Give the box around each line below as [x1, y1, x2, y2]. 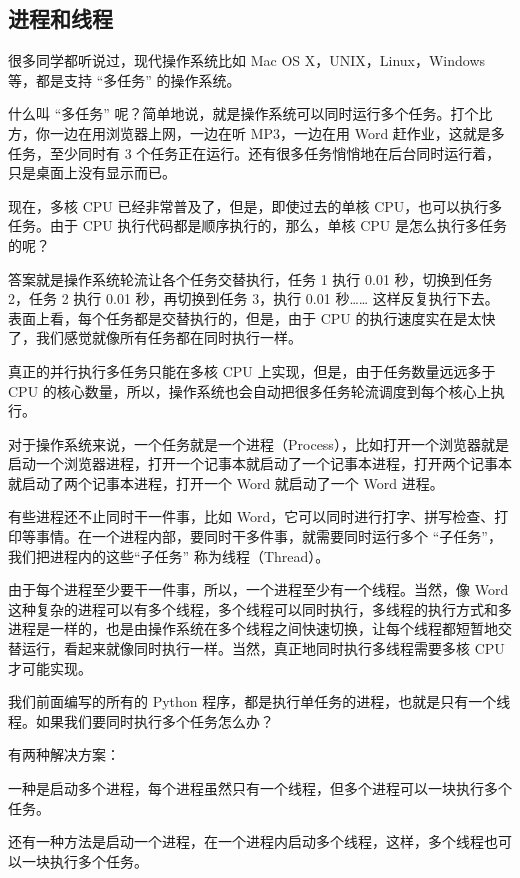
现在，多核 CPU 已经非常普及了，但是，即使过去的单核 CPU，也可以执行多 [8, 195, 503, 216]
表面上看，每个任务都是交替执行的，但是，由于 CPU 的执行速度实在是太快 [8, 307, 496, 328]
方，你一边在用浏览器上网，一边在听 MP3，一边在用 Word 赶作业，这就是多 [8, 122, 505, 143]
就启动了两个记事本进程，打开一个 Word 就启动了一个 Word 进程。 [8, 472, 444, 493]
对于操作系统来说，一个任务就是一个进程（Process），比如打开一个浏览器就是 [8, 433, 509, 454]
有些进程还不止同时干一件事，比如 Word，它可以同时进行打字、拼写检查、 [8, 506, 495, 527]
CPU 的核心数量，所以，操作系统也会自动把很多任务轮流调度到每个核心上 [8, 380, 491, 401]
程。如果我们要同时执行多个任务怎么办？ [8, 710, 274, 731]
